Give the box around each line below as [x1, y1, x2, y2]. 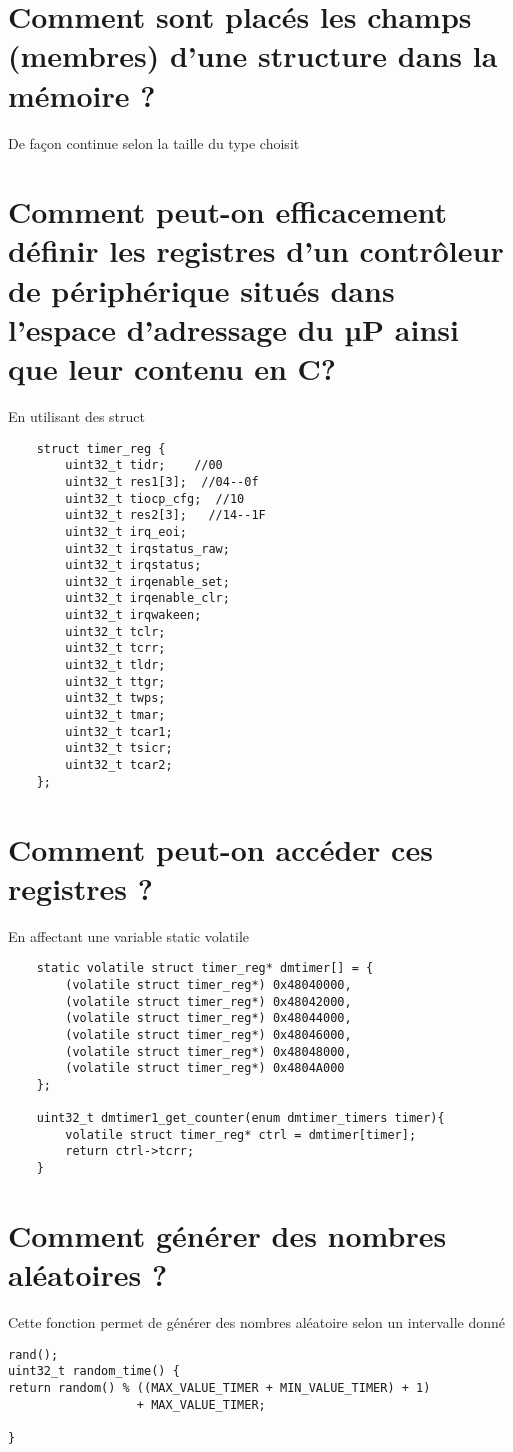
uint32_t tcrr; [65, 641, 166, 656]
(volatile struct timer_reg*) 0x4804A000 [65, 1061, 345, 1076]
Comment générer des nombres [8, 1214, 447, 1255]
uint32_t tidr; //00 [65, 458, 223, 473]
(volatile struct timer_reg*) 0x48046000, [65, 1027, 352, 1042]
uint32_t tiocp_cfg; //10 [65, 491, 245, 506]
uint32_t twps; [65, 691, 166, 706]
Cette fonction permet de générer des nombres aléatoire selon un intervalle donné [8, 1312, 506, 1333]
